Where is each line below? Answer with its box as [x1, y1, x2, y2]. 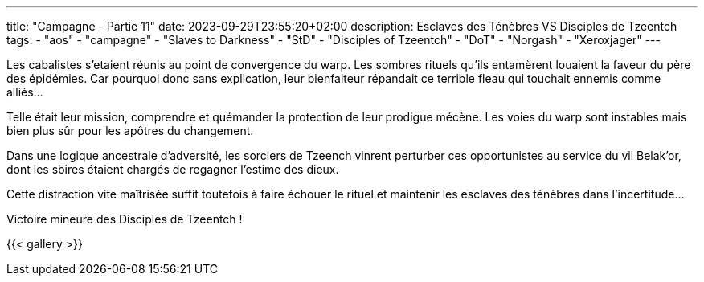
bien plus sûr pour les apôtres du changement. [6, 124, 254, 137]
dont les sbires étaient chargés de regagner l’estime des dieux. [6, 162, 339, 176]
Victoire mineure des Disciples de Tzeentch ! [6, 212, 243, 226]
